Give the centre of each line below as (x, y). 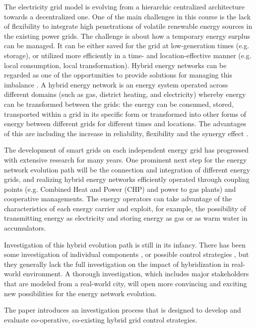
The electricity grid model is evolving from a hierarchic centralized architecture (124, 6)
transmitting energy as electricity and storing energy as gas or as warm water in (126, 218)
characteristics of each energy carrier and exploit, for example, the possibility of (125, 208)
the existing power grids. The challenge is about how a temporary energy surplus (127, 36)
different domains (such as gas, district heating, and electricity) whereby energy (125, 94)
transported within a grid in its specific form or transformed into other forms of (125, 114)
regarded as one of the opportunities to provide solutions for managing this (118, 75)
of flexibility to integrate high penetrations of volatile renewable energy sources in (128, 26)
